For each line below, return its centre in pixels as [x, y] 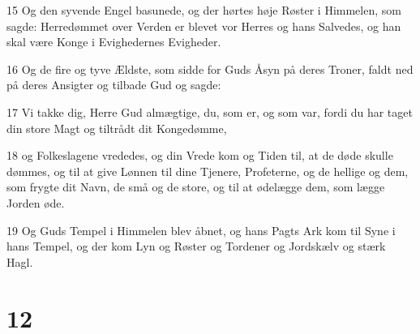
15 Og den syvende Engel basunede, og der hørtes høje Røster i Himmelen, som [204, 10]
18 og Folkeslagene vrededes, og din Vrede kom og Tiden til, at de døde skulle [200, 155]
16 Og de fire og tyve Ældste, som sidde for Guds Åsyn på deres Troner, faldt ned [210, 69]
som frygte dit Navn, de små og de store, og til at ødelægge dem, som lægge [196, 187]
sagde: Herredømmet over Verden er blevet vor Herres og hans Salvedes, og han [204, 26]
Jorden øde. [36, 202]
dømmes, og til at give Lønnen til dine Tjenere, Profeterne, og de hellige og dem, [208, 171]
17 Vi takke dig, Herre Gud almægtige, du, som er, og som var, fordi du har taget [210, 111]
